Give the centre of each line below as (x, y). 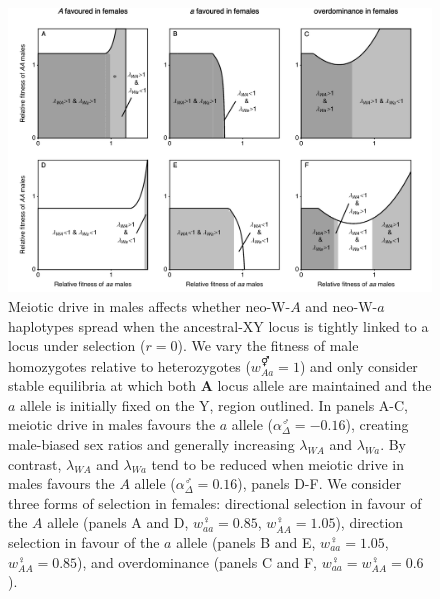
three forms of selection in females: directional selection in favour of (215, 502)
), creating (377, 424)
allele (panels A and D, (118, 522)
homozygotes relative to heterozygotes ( (129, 365)
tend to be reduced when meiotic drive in (278, 463)
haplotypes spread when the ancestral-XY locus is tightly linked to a (218, 325)
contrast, (35, 463)
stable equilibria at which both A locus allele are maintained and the (220, 385)
